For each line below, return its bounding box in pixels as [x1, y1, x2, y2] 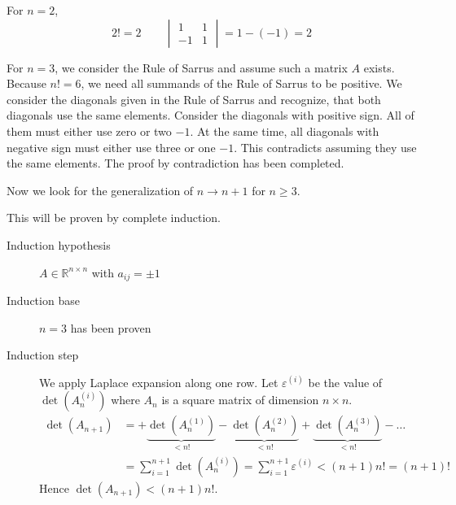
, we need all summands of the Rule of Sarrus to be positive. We [81, 75, 402, 92]
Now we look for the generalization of [7, 181, 194, 198]
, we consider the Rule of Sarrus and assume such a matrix [55, 59, 348, 76]
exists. [363, 59, 395, 76]
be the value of [308, 373, 383, 390]
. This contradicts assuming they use [234, 138, 417, 155]
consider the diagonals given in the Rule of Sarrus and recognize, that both [7, 90, 381, 107]
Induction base [7, 291, 80, 308]
